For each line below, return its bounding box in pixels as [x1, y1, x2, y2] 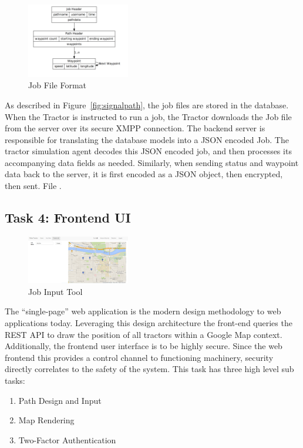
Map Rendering [18, 414, 75, 426]
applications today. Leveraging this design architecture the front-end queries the [5, 316, 292, 328]
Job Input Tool [28, 285, 83, 297]
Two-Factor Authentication [18, 433, 116, 446]
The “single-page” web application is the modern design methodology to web [5, 305, 281, 317]
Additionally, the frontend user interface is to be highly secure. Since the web [5, 340, 282, 352]
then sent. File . [5, 180, 62, 192]
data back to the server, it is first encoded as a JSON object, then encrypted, [5, 168, 283, 180]
